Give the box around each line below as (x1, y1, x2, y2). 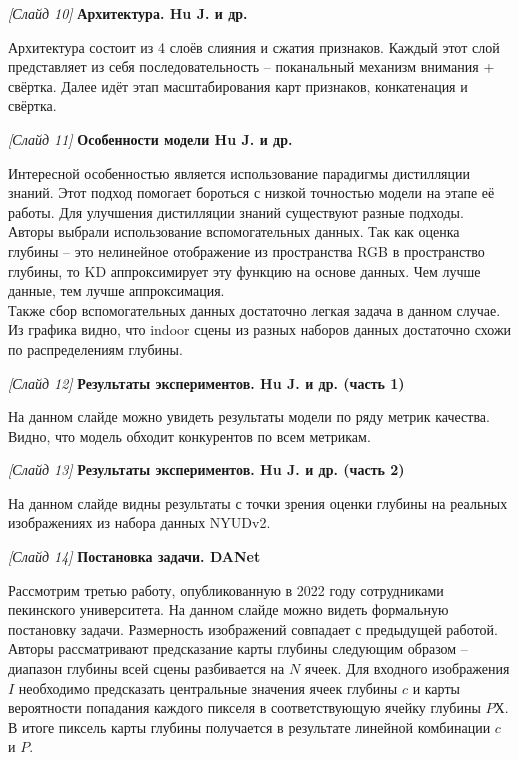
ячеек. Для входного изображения (304, 658, 510, 679)
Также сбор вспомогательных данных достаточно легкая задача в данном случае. (8, 299, 501, 320)
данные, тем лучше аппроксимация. (8, 280, 225, 301)
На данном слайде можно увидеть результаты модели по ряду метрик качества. (8, 406, 490, 427)
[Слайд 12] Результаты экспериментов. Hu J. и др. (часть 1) (8, 372, 405, 393)
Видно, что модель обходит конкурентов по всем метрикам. (8, 425, 371, 446)
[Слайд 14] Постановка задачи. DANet (8, 546, 261, 567)
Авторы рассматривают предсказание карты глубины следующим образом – (8, 638, 468, 659)
